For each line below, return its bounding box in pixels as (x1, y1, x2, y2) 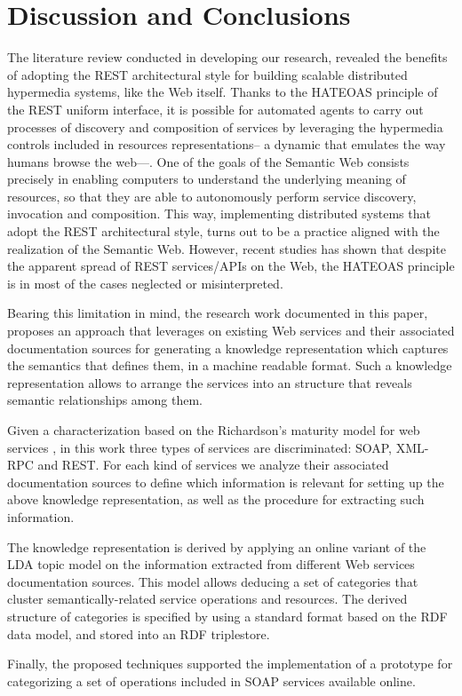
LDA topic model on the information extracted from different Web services (7, 555, 415, 573)
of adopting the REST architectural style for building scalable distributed (7, 65, 408, 83)
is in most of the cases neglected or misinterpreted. (7, 273, 283, 292)
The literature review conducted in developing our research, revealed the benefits (7, 48, 448, 67)
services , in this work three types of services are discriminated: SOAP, (7, 438, 393, 456)
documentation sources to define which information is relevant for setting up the (7, 472, 444, 491)
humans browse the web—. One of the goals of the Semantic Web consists (7, 152, 410, 170)
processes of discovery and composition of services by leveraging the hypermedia (7, 117, 443, 136)
